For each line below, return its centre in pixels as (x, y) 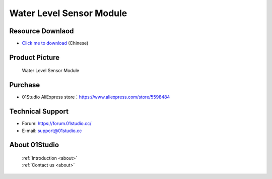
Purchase (25, 85)
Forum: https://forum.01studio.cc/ (57, 124)
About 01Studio (34, 145)
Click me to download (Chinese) (55, 43)
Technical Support (39, 112)
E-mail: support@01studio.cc (52, 131)
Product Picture (35, 57)
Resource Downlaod (42, 31)
